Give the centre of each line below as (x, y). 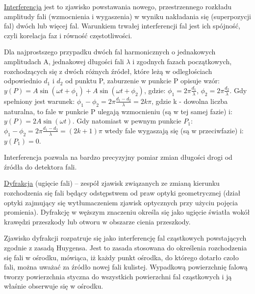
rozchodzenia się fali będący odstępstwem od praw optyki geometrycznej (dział (122, 192)
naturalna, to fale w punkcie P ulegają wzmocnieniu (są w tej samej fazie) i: (118, 111)
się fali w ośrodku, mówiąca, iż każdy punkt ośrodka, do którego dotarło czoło (121, 257)
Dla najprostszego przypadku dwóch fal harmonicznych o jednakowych (110, 52)
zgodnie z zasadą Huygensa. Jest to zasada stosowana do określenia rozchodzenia (126, 247)
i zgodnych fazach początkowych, (182, 61)
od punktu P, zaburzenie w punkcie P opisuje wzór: (142, 81)
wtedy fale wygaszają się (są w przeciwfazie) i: (174, 130)
